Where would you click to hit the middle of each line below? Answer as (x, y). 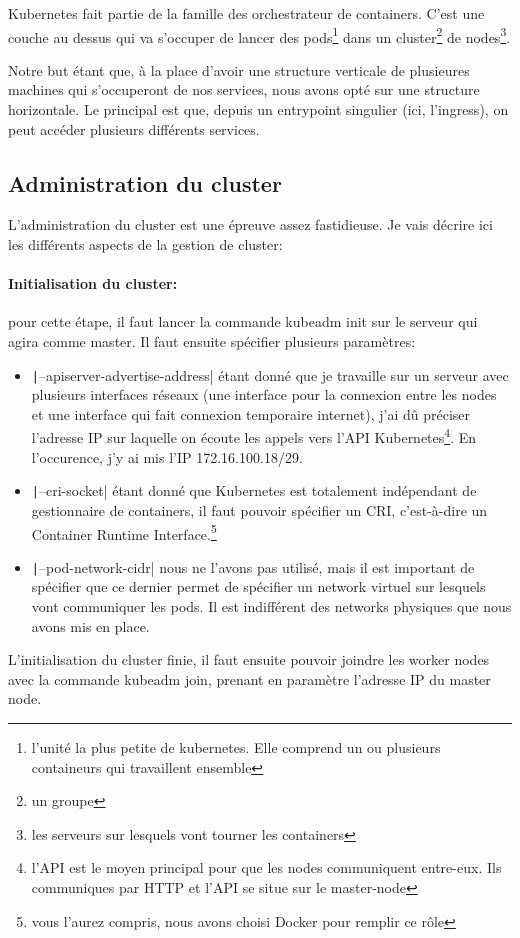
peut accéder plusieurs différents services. (134, 128)
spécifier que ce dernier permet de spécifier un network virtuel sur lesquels (258, 586)
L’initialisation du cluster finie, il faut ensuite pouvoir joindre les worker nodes (249, 659)
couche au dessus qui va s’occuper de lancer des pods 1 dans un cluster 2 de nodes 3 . (259, 35)
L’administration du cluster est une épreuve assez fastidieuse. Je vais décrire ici (250, 224)
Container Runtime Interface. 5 (124, 532)
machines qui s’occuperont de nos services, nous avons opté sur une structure (244, 89)
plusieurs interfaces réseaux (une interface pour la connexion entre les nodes (264, 394)
